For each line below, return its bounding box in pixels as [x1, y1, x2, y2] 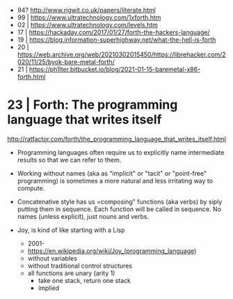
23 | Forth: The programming [7, 97, 178, 113]
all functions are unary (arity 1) [27, 268, 115, 277]
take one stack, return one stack [38, 276, 131, 284]
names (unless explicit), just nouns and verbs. [17, 212, 150, 220]
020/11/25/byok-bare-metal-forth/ [17, 58, 115, 66]
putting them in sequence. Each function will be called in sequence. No [17, 205, 221, 213]
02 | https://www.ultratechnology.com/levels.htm [17, 21, 159, 29]
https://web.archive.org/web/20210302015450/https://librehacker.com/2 [17, 50, 226, 59]
